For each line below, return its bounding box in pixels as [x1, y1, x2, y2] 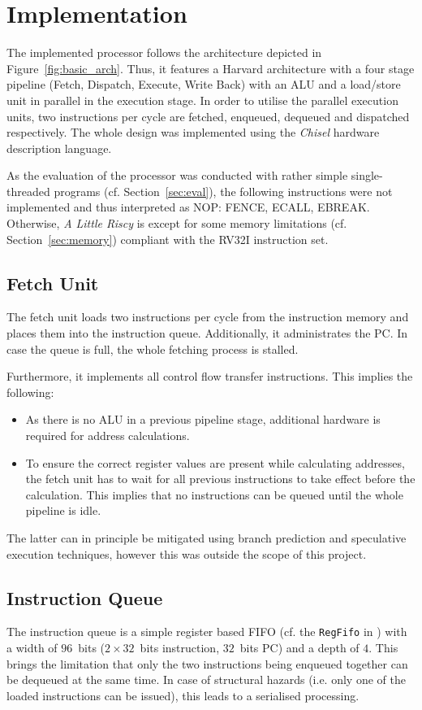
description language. [6, 139, 112, 156]
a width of [6, 639, 58, 656]
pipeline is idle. [25, 502, 101, 519]
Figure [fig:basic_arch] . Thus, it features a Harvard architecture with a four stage [6, 59, 415, 76]
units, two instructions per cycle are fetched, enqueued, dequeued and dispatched [6, 107, 410, 124]
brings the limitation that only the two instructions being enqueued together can [6, 655, 408, 672]
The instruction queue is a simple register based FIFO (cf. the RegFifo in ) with [6, 623, 407, 640]
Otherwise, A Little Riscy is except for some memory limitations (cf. [6, 215, 347, 232]
